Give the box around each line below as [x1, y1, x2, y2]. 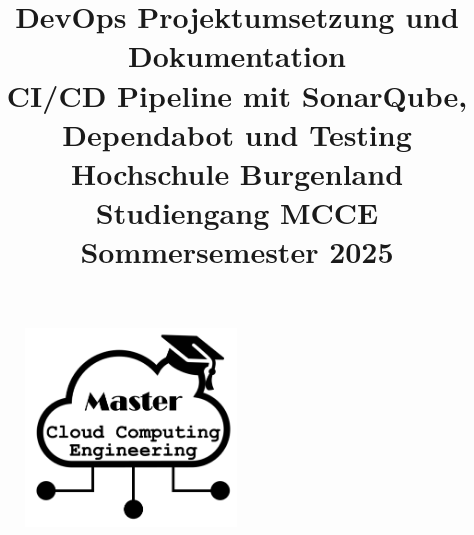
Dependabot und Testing [62, 113, 412, 154]
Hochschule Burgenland [70, 152, 404, 193]
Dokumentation [128, 35, 346, 76]
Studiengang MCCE [95, 192, 379, 233]
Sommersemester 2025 [80, 231, 394, 272]
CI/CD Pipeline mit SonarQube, [6, 74, 468, 115]
